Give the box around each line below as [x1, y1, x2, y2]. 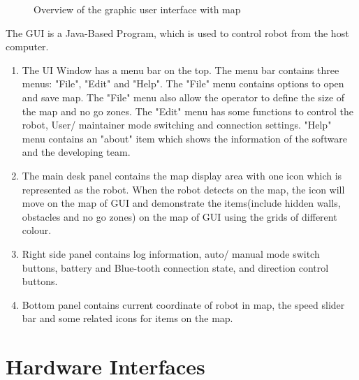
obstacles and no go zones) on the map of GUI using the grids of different [22, 209, 337, 224]
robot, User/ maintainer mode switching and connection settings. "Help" [22, 117, 332, 132]
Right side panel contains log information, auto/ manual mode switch [22, 246, 320, 261]
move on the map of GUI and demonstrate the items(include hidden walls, [22, 196, 341, 210]
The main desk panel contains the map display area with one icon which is [22, 168, 342, 182]
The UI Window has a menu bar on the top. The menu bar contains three [22, 62, 339, 77]
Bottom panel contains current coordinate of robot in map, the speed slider [22, 297, 345, 312]
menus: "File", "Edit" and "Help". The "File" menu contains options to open [22, 76, 344, 91]
